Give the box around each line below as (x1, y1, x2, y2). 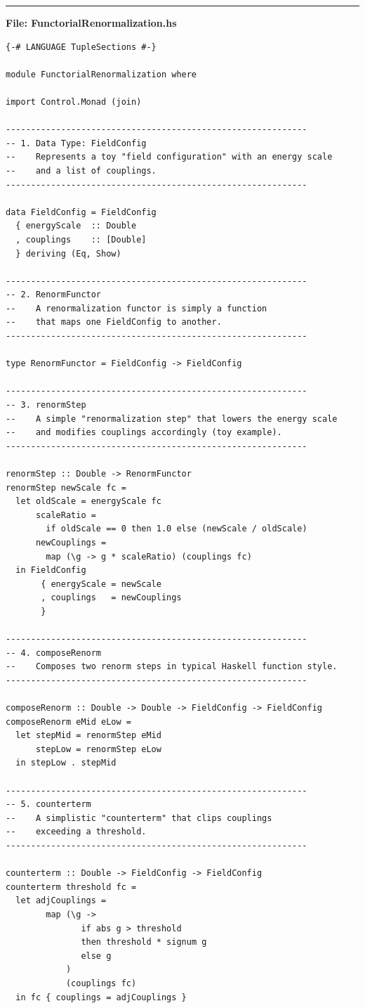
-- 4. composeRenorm (6, 647, 102, 658)
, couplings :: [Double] (15, 234, 147, 245)
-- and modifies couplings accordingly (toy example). (6, 427, 282, 438)
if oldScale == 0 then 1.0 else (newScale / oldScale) (46, 524, 307, 534)
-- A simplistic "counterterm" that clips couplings (6, 813, 272, 823)
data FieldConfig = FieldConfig (6, 207, 157, 217)
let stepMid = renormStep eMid (15, 730, 161, 741)
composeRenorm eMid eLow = (6, 716, 131, 727)
